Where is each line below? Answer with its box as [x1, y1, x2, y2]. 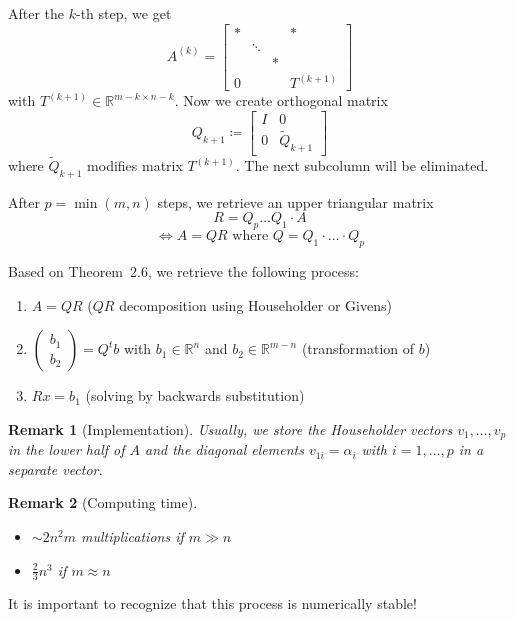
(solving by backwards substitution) [85, 385, 305, 406]
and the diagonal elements [145, 439, 304, 460]
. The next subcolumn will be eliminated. [235, 155, 489, 176]
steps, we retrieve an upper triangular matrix [157, 191, 434, 212]
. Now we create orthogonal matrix [174, 90, 388, 111]
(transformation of [301, 338, 415, 359]
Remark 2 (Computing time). [8, 492, 198, 513]
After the [8, 3, 65, 23]
